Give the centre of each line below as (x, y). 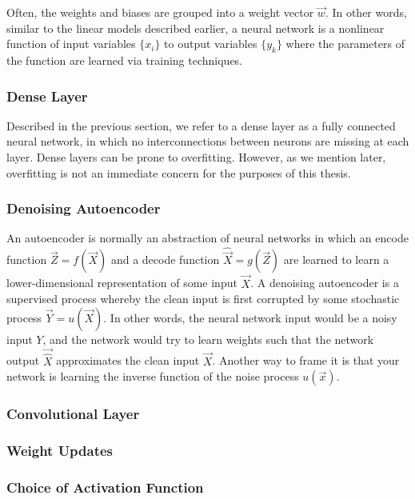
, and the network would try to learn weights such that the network (208, 339)
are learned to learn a (336, 259)
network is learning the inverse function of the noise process (153, 376)
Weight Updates (60, 451)
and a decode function (165, 259)
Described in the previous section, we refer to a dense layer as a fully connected (201, 125)
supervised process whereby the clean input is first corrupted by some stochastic (203, 299)
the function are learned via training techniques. (125, 60)
